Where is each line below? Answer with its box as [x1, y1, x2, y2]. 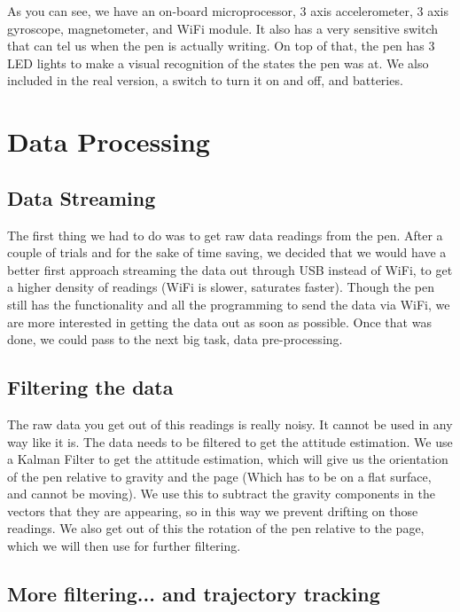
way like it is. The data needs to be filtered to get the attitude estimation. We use [7, 432, 453, 451]
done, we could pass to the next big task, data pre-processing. [7, 330, 343, 349]
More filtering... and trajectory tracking [7, 580, 380, 608]
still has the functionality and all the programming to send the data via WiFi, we [7, 294, 450, 313]
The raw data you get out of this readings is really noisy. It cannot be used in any [7, 414, 453, 433]
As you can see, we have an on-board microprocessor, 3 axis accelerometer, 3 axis [7, 2, 448, 20]
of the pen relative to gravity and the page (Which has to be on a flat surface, [7, 467, 432, 485]
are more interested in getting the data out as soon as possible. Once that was [7, 312, 432, 331]
